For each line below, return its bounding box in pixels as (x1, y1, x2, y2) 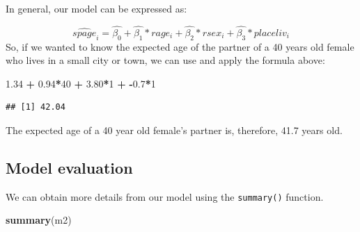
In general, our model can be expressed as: (6, 1, 187, 15)
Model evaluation (6, 156, 133, 178)
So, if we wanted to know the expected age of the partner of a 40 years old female (6, 39, 354, 53)
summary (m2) (6, 213, 72, 227)
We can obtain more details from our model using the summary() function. (6, 189, 324, 204)
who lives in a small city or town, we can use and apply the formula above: (6, 53, 325, 67)
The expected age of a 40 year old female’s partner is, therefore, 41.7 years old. (6, 122, 343, 137)
